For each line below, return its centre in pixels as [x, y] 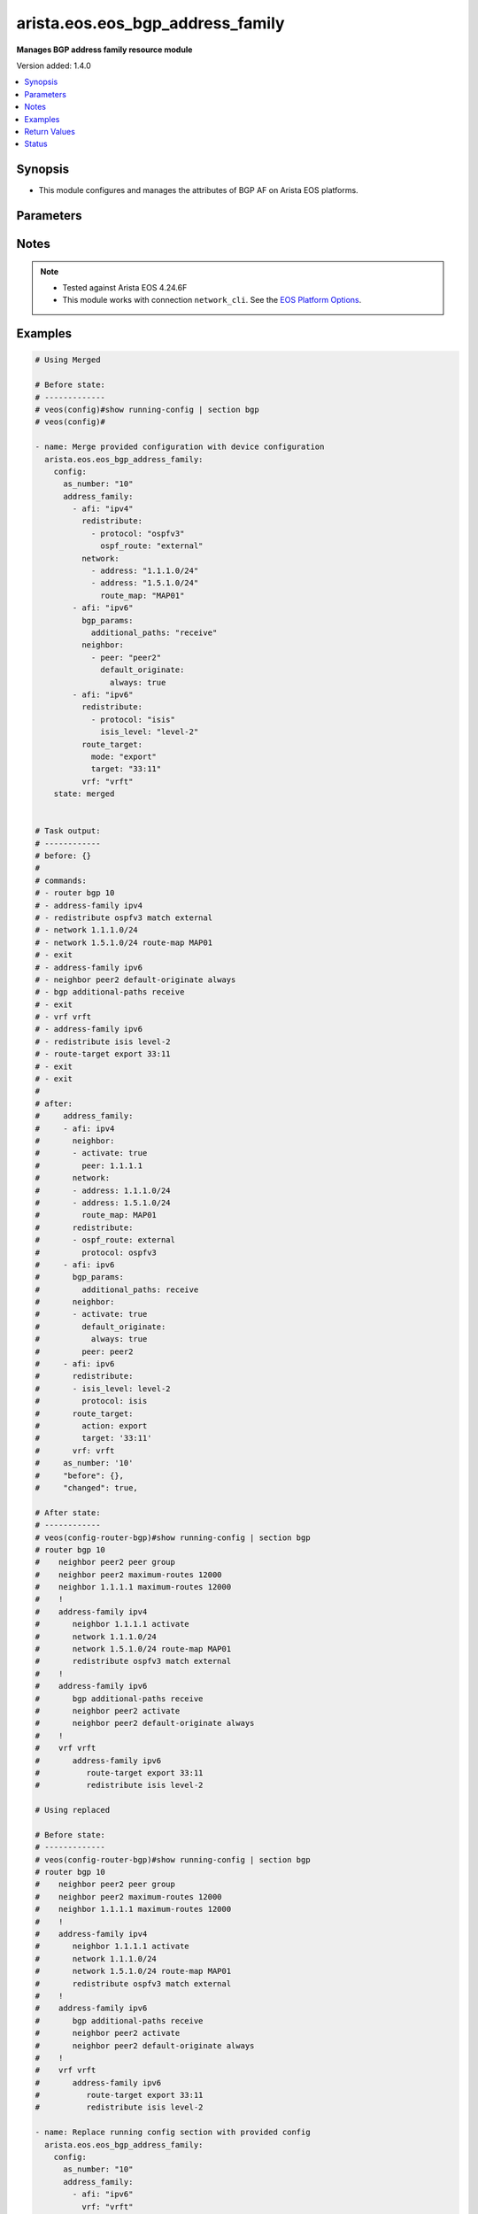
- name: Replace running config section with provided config [173, 2133]
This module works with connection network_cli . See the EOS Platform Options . [212, 300]
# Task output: [68, 831]
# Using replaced [73, 1810]
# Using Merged [68, 360]
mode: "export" [123, 756]
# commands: [61, 880]
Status [36, 144]
